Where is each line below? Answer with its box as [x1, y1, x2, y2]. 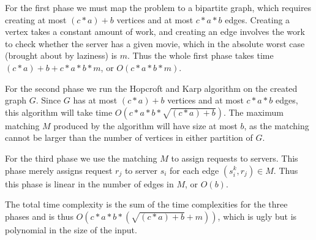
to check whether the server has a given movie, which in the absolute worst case [5, 37, 305, 50]
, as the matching [244, 119, 309, 132]
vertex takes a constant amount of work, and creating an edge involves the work [5, 25, 305, 38]
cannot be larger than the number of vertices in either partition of [5, 131, 253, 144]
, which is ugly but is [217, 209, 297, 222]
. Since [36, 94, 61, 107]
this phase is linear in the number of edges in [5, 177, 174, 190]
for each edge [170, 163, 219, 176]
